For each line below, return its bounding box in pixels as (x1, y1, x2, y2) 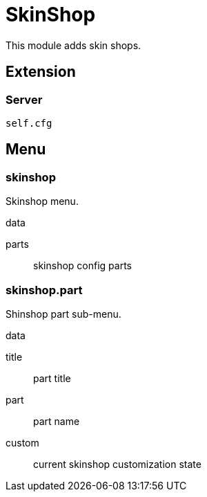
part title (33, 372, 71, 384)
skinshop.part (6, 282, 83, 297)
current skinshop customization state (33, 458, 201, 470)
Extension (6, 63, 76, 81)
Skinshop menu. (6, 195, 79, 208)
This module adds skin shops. (6, 39, 141, 51)
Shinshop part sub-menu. (6, 307, 121, 320)
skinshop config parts (33, 260, 132, 272)
